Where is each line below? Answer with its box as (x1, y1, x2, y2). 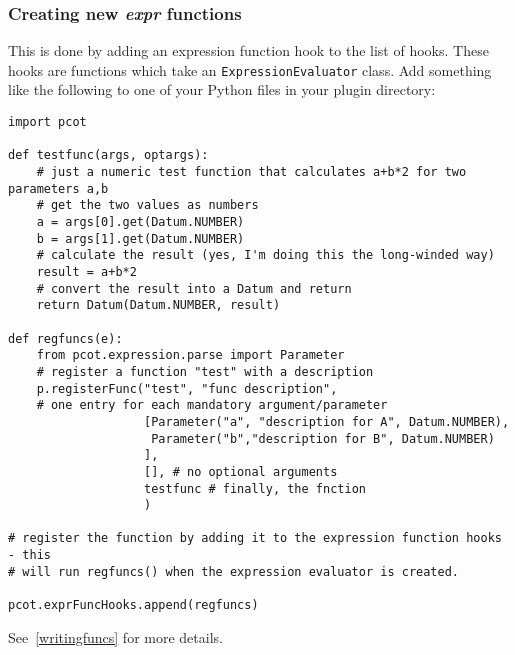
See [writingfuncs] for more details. (8, 626, 223, 647)
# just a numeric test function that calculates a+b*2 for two (36, 165, 467, 180)
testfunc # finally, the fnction (144, 481, 366, 496)
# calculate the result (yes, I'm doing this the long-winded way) (36, 248, 495, 263)
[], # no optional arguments (144, 464, 338, 479)
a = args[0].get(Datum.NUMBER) (36, 215, 245, 229)
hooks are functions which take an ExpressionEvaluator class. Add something (8, 59, 492, 80)
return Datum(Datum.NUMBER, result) (36, 298, 281, 313)
